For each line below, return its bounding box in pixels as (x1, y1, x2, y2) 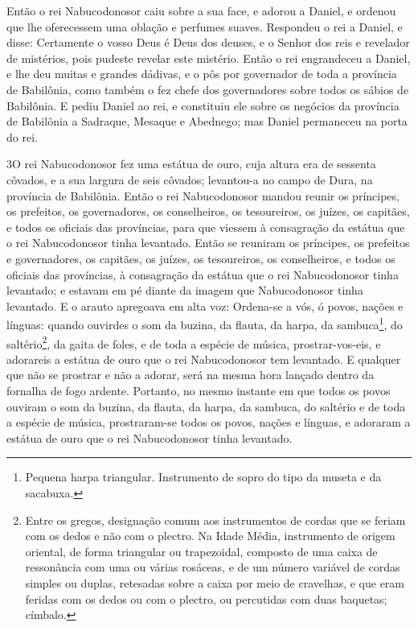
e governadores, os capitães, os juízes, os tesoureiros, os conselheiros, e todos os (6, 250, 395, 266)
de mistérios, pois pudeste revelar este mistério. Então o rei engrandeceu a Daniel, (6, 49, 411, 66)
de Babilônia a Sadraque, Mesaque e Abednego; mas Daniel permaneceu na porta (6, 113, 408, 130)
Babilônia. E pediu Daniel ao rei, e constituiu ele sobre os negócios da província (6, 97, 400, 113)
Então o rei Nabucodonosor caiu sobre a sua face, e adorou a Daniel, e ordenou (6, 2, 396, 19)
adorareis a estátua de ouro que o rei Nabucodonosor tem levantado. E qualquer (6, 350, 401, 367)
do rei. (6, 128, 38, 145)
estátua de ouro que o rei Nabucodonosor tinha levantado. (6, 429, 293, 446)
